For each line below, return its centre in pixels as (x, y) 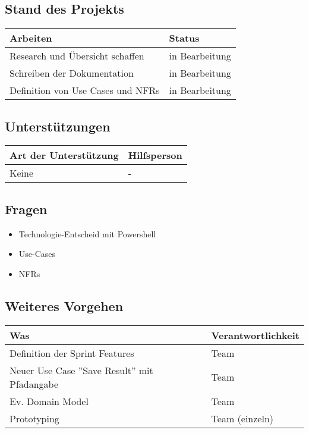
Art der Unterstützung (64, 155)
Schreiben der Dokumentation (72, 73)
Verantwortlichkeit (255, 335)
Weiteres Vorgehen (64, 305)
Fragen (26, 208)
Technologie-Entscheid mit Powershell (87, 233)
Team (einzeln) (242, 418)
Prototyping (34, 418)
